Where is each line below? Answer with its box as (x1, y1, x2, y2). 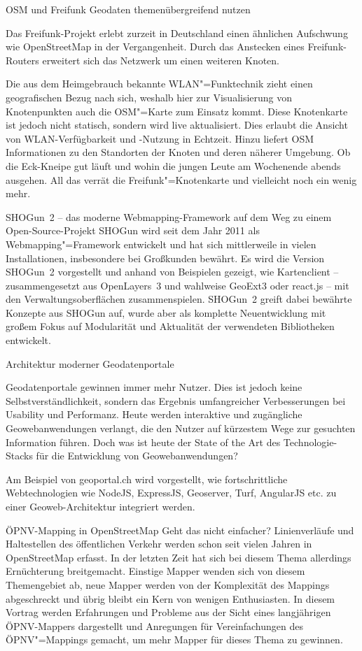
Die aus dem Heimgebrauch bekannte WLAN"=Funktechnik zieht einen (6, 76, 313, 91)
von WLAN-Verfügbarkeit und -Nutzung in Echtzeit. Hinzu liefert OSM (6, 131, 314, 145)
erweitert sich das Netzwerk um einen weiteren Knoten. (42, 52, 280, 67)
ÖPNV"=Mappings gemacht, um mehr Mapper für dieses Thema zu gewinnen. (6, 632, 343, 647)
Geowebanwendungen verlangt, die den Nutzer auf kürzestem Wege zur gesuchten (6, 421, 356, 436)
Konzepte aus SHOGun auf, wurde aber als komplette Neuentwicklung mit (6, 305, 326, 320)
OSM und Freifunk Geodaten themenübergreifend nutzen (6, 2, 251, 16)
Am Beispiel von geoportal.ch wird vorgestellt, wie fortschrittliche (6, 471, 288, 486)
